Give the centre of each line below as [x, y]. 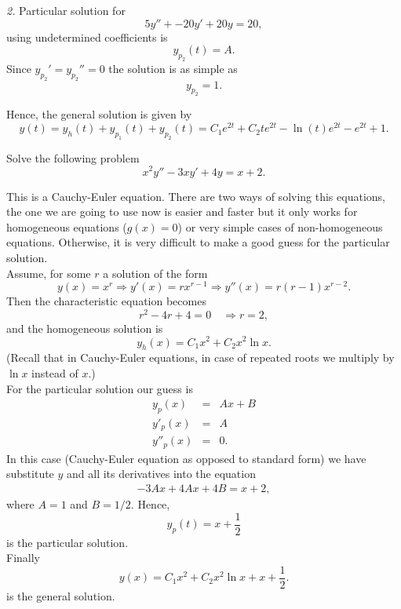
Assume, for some [49, 273]
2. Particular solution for [66, 10]
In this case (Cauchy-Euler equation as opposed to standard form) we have [186, 458]
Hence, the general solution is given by [99, 114]
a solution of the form [155, 273]
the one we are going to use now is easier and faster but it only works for [182, 212]
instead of [55, 372]
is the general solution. [61, 596]
